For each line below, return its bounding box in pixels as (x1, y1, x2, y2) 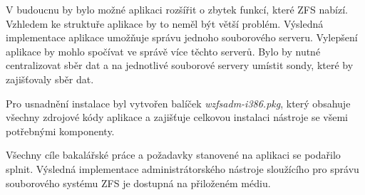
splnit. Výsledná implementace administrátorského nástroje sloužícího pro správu (6, 161, 359, 176)
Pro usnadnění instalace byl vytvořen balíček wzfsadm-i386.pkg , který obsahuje (6, 95, 351, 110)
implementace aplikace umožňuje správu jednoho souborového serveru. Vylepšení (6, 30, 358, 45)
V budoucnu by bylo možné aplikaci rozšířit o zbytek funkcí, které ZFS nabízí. (6, 2, 348, 16)
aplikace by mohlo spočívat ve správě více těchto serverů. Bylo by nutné (6, 43, 321, 58)
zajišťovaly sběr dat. (6, 71, 94, 86)
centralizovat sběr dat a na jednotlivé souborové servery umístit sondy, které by (6, 58, 354, 73)
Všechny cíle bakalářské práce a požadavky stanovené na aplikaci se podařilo (6, 147, 341, 162)
